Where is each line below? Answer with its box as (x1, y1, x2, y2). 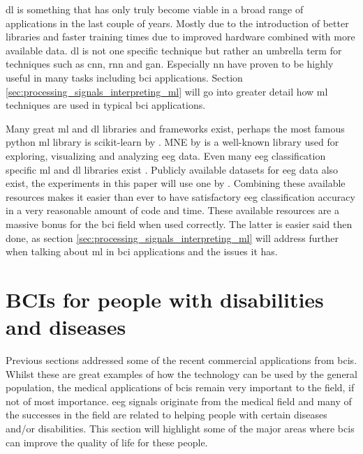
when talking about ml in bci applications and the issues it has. (6, 244, 278, 259)
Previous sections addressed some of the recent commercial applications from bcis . (6, 353, 357, 367)
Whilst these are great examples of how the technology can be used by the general (6, 366, 357, 381)
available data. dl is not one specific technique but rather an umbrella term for (6, 43, 342, 57)
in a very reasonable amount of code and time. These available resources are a (6, 203, 340, 218)
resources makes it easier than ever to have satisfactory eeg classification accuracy (6, 189, 355, 204)
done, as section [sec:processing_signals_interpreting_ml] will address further (6, 230, 339, 245)
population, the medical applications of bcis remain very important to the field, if (6, 380, 355, 395)
